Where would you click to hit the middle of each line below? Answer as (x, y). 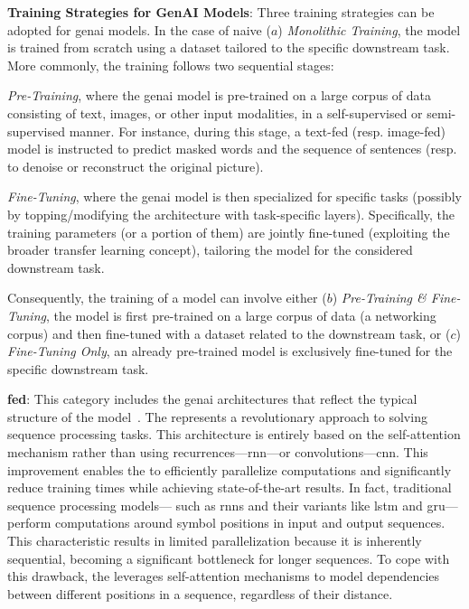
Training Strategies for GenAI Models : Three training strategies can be (221, 12)
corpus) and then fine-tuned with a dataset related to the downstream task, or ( (229, 333)
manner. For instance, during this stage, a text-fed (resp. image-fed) (258, 131)
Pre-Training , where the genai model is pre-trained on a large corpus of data (220, 95)
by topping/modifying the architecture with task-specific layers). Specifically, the (231, 214)
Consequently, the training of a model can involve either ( (167, 298)
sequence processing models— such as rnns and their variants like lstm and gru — (233, 505)
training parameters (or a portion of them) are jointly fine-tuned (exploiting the (229, 232)
